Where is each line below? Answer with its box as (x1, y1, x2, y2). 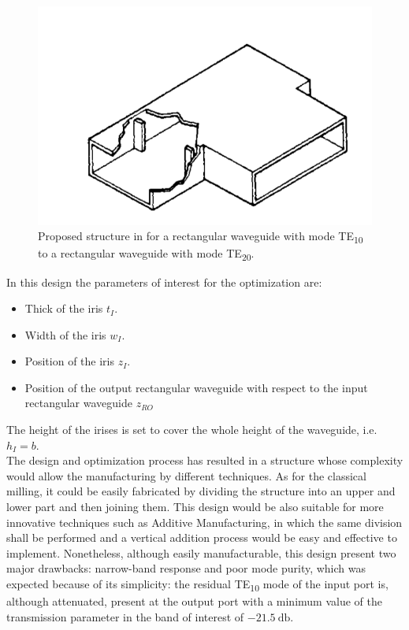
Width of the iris (24, 326, 106, 343)
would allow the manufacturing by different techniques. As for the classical (6, 467, 366, 484)
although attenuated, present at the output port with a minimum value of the (6, 593, 382, 610)
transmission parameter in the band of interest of (6, 608, 244, 624)
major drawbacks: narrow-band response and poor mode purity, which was (6, 560, 366, 576)
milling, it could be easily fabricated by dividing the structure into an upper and (6, 483, 396, 499)
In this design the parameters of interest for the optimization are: (6, 273, 322, 290)
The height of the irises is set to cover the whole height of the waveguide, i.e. (6, 421, 377, 438)
